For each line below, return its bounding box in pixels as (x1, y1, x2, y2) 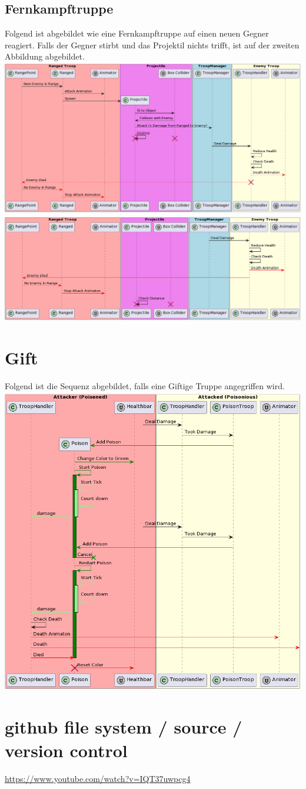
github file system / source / (5, 715, 242, 739)
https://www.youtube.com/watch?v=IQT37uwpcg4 (5, 772, 191, 784)
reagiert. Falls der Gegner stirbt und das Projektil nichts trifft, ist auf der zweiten (5, 38, 300, 51)
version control (5, 738, 128, 762)
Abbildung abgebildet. (5, 50, 85, 63)
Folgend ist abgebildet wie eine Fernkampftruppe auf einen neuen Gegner (5, 27, 269, 40)
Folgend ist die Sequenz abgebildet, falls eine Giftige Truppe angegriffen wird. (5, 380, 285, 392)
